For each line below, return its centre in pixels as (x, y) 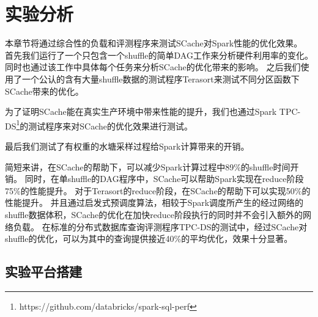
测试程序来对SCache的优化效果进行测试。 (111, 126)
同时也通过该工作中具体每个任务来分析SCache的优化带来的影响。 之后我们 (153, 67)
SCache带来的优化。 (44, 91)
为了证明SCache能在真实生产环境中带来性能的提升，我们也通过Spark (141, 111)
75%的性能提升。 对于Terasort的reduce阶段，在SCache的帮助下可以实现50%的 (158, 190)
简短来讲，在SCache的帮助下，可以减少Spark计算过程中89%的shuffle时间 (148, 166)
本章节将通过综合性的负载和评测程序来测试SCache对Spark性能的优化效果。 (154, 43)
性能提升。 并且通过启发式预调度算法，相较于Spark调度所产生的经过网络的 (154, 202)
